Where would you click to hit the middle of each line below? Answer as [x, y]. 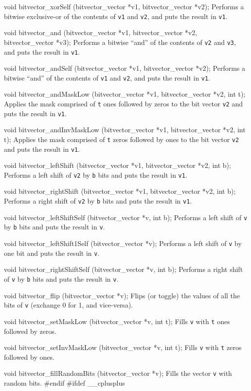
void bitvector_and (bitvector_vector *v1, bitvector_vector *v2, [101, 32]
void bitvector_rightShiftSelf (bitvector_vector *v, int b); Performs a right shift [124, 269]
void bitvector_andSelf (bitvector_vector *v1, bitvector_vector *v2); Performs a [125, 68]
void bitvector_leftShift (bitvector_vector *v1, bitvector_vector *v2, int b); [117, 165]
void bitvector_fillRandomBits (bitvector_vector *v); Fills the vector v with [118, 373]
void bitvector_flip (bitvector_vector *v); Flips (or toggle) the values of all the [122, 295]
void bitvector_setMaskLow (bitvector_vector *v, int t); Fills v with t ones [117, 321]
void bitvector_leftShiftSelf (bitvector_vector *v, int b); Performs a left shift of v [126, 217]
